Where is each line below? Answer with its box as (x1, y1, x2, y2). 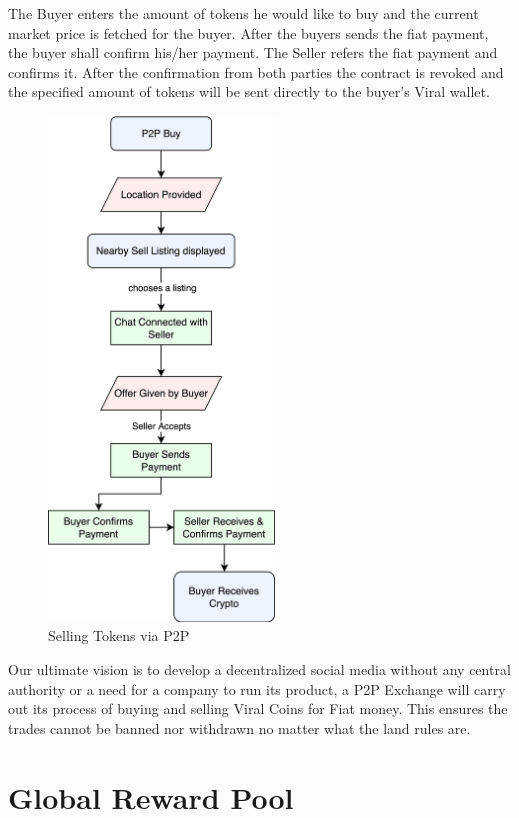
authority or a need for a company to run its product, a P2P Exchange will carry (8, 678, 506, 699)
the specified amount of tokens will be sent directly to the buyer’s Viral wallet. (8, 81, 490, 102)
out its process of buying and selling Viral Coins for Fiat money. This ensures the (8, 698, 508, 719)
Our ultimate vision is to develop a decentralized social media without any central (8, 659, 511, 680)
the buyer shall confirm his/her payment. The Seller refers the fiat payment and (8, 42, 498, 63)
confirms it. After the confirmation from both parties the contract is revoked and (8, 61, 504, 82)
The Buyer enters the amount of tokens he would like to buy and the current (8, 3, 479, 23)
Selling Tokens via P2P (48, 625, 190, 646)
